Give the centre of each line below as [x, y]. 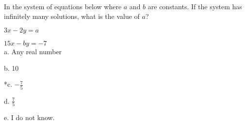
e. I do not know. [29, 117]
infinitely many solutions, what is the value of [72, 16]
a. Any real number [33, 52]
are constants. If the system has [195, 6]
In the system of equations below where [63, 6]
